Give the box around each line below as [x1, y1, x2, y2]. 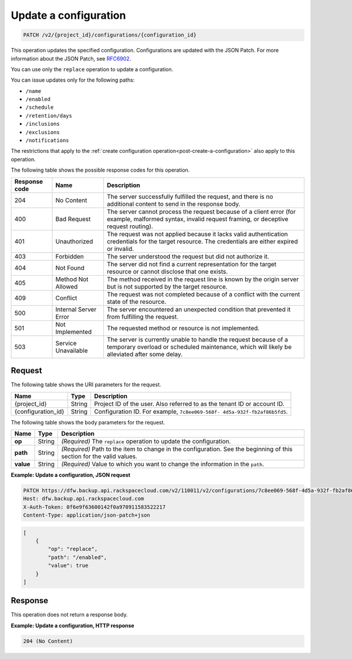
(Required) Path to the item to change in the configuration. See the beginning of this [61, 444, 293, 453]
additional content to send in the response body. [106, 200, 241, 208]
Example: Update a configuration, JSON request [11, 471, 131, 479]
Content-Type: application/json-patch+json [23, 512, 151, 518]
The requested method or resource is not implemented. [106, 324, 260, 332]
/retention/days [25, 112, 73, 119]
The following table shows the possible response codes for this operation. [11, 166, 190, 173]
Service [55, 339, 77, 347]
